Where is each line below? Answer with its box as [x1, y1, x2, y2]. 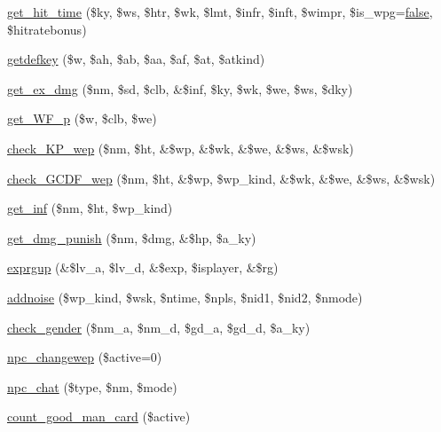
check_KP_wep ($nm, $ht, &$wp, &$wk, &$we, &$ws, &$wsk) [7, 138, 354, 157]
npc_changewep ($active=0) [7, 348, 162, 366]
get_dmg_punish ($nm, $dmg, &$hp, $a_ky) [7, 228, 256, 247]
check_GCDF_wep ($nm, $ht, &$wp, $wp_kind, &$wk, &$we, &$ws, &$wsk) [7, 169, 436, 187]
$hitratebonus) [7, 20, 87, 38]
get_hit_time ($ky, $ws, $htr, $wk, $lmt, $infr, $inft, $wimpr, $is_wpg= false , [7, 3, 433, 20]
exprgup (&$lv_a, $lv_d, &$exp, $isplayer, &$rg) [7, 258, 279, 277]
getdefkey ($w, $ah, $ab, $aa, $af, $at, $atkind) [7, 50, 265, 68]
